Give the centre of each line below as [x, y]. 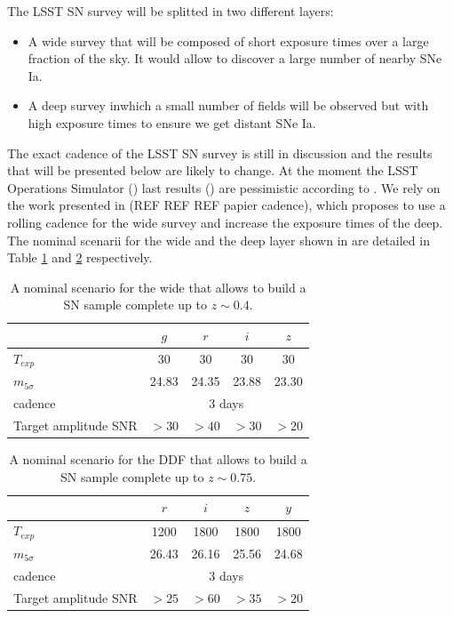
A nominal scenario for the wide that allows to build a [158, 287]
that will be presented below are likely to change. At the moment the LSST [213, 170]
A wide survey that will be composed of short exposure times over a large [228, 40]
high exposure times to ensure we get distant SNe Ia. [172, 122]
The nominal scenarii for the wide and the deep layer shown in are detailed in [219, 240]
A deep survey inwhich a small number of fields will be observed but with [228, 105]
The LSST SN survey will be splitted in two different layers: [171, 11]
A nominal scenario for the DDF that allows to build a [158, 459]
